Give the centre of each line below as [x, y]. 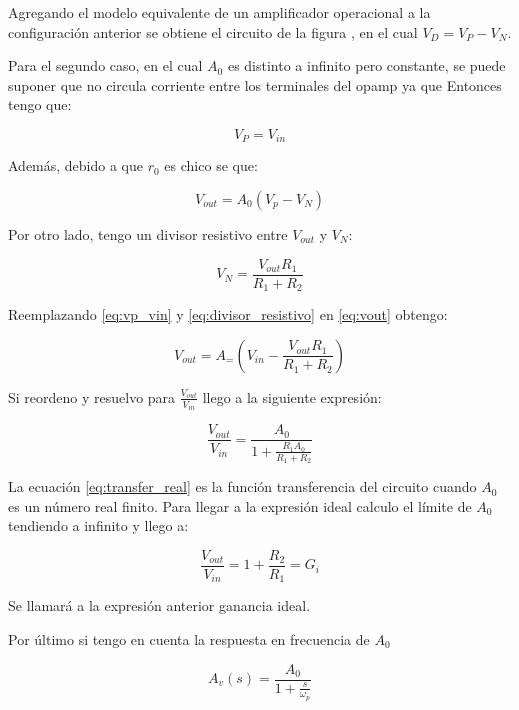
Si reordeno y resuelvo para [92, 396]
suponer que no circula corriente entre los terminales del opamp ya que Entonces [255, 84]
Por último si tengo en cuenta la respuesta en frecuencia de [189, 638]
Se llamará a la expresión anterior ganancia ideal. [159, 605]
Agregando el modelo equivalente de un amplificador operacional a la [219, 12]
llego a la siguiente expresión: [292, 396]
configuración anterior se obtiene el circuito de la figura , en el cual [213, 31]
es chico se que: [211, 165]
